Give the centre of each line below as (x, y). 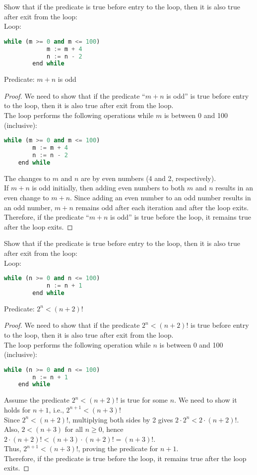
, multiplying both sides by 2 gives (121, 419)
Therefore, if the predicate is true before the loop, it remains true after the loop (125, 458)
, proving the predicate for (118, 448)
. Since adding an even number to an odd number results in (161, 197)
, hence (113, 429)
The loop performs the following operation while (77, 344)
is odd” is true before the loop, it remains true (181, 217)
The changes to (27, 178)
